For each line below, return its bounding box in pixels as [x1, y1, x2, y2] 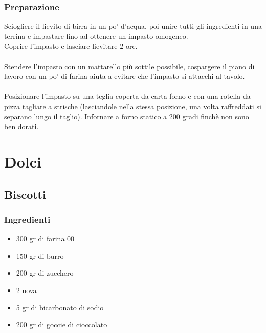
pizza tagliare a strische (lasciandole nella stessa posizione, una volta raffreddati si [4, 100, 261, 111]
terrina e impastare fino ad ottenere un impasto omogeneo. [4, 30, 188, 41]
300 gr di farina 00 [16, 233, 75, 244]
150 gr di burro [16, 250, 64, 261]
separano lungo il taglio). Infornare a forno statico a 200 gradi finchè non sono [4, 111, 249, 121]
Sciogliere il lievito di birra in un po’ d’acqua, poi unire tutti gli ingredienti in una [4, 20, 262, 31]
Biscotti [4, 186, 46, 202]
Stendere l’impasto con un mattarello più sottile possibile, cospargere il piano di [4, 60, 255, 71]
